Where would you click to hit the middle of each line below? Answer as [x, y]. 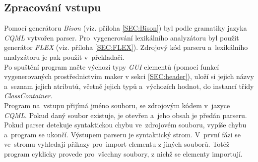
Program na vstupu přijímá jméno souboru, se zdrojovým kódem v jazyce [117, 105]
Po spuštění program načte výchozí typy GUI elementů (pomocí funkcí [112, 66]
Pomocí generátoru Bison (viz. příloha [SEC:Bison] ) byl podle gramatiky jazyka [126, 28]
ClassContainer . [28, 96]
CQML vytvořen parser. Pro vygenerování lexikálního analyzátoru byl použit [122, 37]
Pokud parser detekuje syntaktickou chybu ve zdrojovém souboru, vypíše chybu [125, 125]
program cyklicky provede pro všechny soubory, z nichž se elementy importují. [123, 153]
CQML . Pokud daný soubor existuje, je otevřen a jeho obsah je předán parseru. [126, 115]
